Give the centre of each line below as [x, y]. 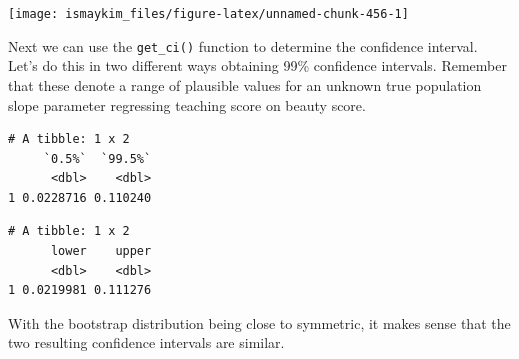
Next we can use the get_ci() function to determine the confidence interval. [243, 45]
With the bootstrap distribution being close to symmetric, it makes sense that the [259, 322]
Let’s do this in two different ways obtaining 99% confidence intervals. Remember [257, 65]
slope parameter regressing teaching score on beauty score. [187, 104]
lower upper [101, 251]
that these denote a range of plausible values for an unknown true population [245, 84]
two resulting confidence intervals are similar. [146, 342]
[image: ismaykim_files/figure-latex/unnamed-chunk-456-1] [208, 14]
